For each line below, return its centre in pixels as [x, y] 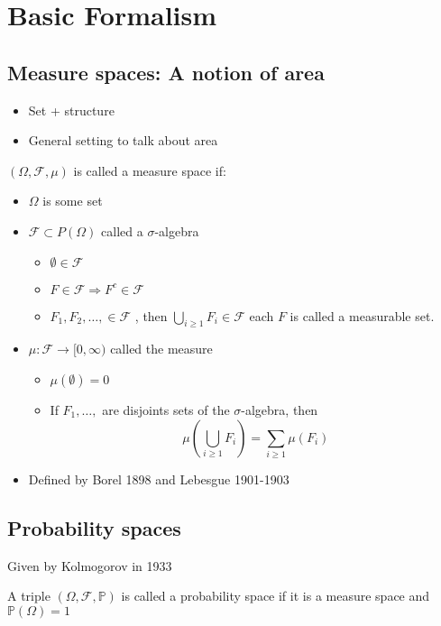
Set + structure [71, 110]
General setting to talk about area [123, 140]
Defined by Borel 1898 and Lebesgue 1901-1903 [159, 479]
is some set [73, 201]
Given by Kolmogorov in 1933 [90, 565]
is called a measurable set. [362, 315]
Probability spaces [94, 527]
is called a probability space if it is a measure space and [276, 596]
